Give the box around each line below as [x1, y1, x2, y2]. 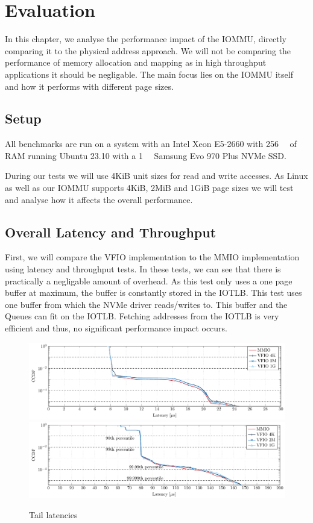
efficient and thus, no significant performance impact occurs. [5, 322, 228, 334]
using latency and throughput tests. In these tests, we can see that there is [5, 263, 281, 275]
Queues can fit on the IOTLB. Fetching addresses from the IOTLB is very [5, 310, 279, 322]
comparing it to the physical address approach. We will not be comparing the [5, 44, 291, 57]
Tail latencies [29, 509, 78, 521]
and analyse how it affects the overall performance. [5, 193, 193, 205]
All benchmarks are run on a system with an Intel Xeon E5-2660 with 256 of [5, 137, 297, 150]
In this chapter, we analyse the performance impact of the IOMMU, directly [5, 33, 286, 45]
